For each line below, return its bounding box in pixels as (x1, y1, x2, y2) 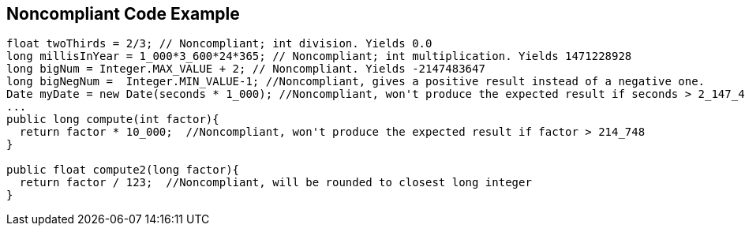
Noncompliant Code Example (6, 4, 240, 24)
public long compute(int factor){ (6, 113, 219, 126)
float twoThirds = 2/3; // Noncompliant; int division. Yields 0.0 (6, 37, 432, 51)
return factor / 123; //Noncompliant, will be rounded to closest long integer (19, 176, 532, 189)
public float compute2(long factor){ (6, 163, 240, 177)
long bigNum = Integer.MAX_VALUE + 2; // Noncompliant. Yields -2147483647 (6, 62, 485, 76)
